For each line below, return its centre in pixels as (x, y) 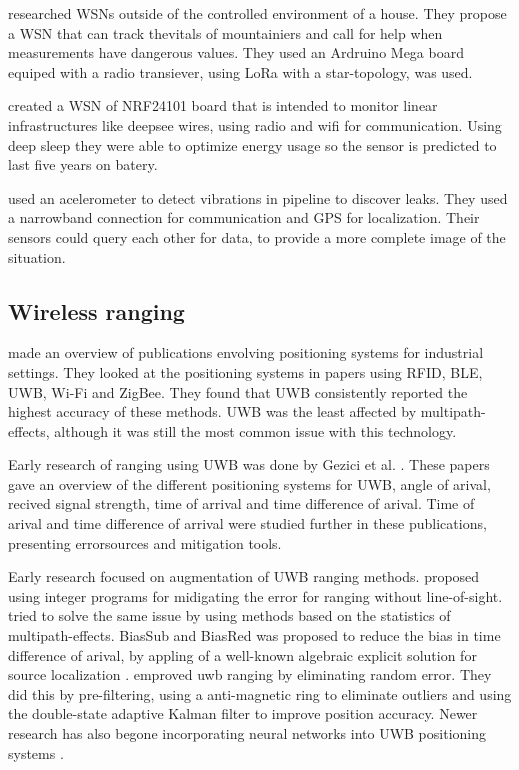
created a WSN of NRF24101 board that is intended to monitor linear (223, 105)
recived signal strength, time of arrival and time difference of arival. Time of (241, 503)
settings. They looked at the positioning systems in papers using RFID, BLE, (245, 371)
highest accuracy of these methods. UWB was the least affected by (212, 411)
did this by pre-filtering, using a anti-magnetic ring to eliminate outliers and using (260, 693)
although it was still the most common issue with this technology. (255, 430)
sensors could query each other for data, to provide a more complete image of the (257, 236)
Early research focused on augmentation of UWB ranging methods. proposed (244, 576)
